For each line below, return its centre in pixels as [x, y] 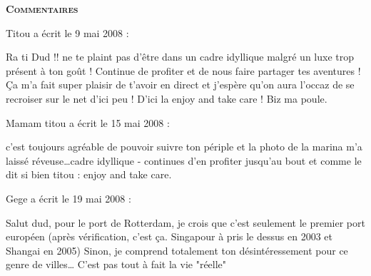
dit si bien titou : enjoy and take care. [89, 174]
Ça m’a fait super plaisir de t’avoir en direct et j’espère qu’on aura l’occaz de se [180, 85]
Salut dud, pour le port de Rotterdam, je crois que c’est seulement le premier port [185, 222]
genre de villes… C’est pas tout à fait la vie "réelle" [116, 264]
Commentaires [42, 9]
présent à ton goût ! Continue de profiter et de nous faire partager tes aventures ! [183, 70]
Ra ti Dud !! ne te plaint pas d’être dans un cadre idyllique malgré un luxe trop [180, 57]
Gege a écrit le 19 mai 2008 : [68, 198]
